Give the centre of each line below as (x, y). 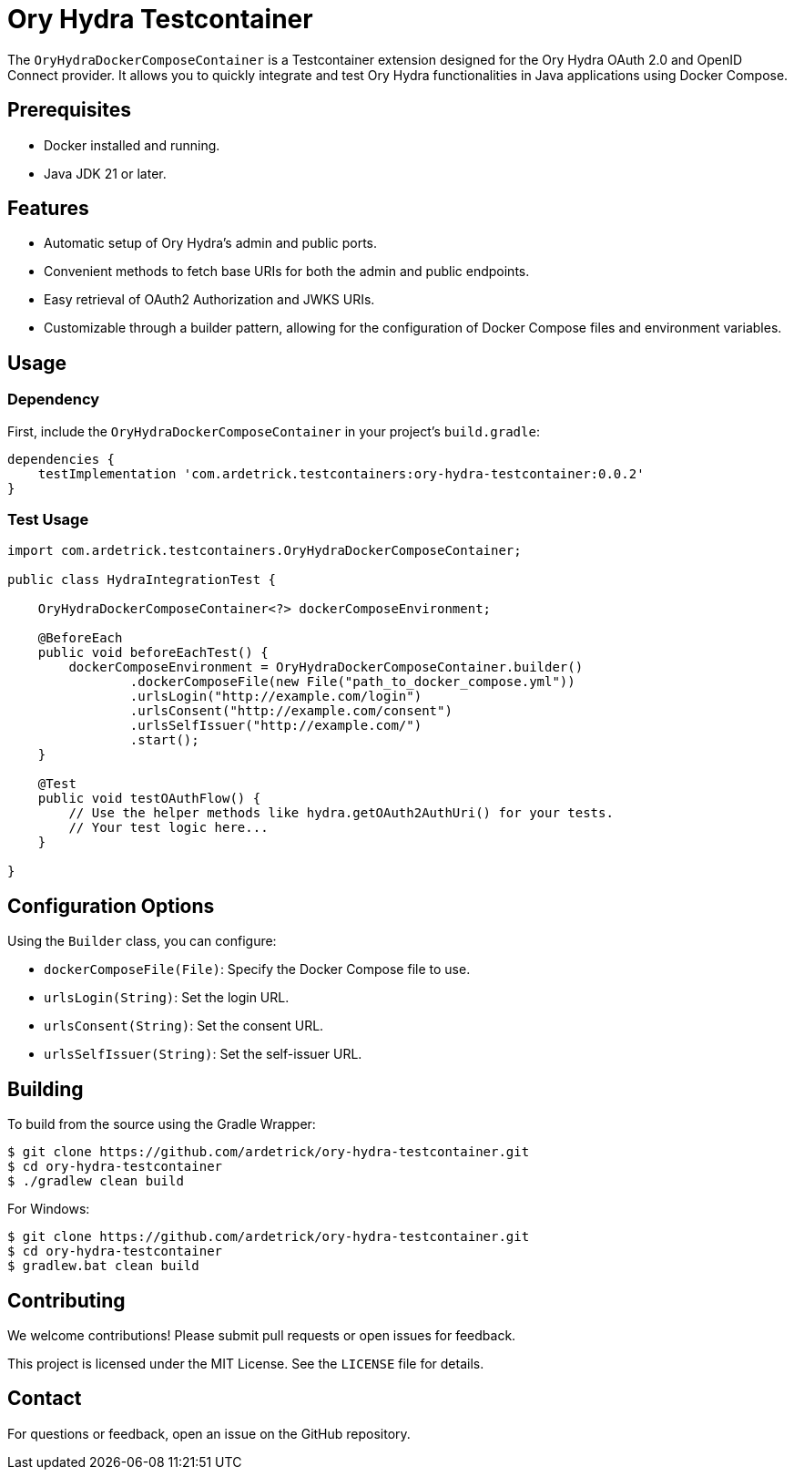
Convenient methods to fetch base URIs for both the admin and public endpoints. (287, 272)
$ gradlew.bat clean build (103, 1266)
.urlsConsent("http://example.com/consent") (291, 711)
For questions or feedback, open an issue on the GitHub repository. (209, 1433)
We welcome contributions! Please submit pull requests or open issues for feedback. (262, 1335)
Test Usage (48, 520)
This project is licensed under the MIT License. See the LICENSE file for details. (246, 1363)
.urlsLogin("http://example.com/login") (276, 697)
